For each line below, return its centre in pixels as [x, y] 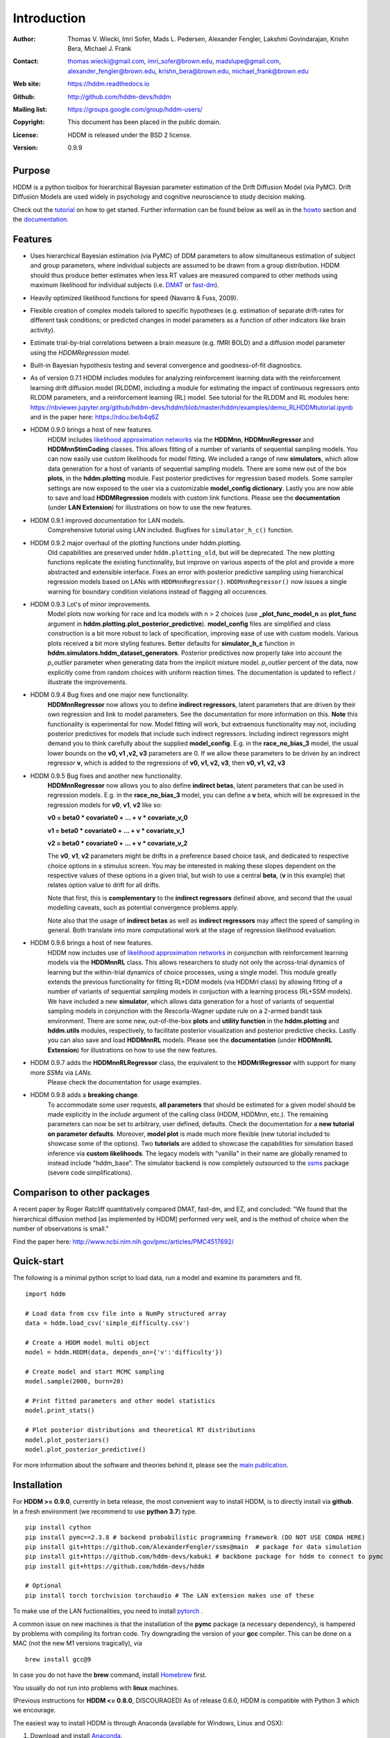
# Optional [44, 1586]
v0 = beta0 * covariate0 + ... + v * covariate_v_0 [118, 818]
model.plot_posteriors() [67, 1440]
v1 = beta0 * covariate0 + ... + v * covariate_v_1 [116, 830]
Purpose [32, 170]
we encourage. [34, 1710]
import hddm [45, 1294]
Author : [24, 39]
